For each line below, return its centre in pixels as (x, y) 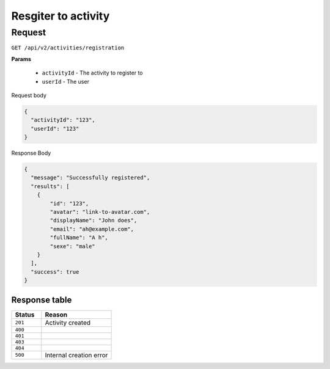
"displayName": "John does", (94, 221)
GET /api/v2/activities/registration (68, 48)
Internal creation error (76, 355)
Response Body (31, 153)
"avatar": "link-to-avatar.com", (100, 212)
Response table (42, 300)
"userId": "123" (55, 129)
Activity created (68, 323)
